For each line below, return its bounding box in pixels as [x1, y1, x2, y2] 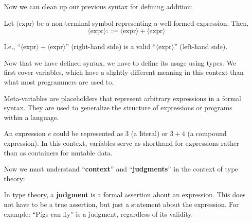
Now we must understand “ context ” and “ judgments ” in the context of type [4, 164, 238, 174]
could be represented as [53, 128, 123, 138]
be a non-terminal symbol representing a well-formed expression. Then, [36, 17, 249, 28]
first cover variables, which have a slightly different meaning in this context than [4, 67, 244, 77]
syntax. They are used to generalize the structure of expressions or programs [4, 102, 233, 113]
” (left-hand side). [174, 41, 228, 51]
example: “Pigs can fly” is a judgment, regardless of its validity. [4, 208, 193, 219]
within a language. [4, 112, 59, 122]
